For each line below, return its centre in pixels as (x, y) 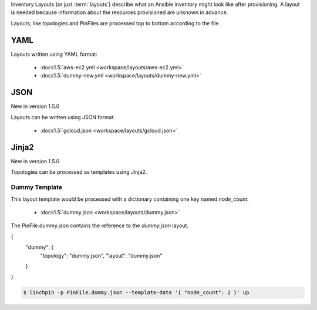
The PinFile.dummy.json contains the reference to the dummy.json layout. (100, 225)
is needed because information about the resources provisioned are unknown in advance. (119, 12)
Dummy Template (37, 187)
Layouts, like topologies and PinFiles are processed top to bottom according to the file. (115, 23)
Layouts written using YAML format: (54, 54)
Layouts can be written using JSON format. (63, 117)
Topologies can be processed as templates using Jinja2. (79, 172)
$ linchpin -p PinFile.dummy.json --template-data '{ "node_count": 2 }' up (136, 293)
